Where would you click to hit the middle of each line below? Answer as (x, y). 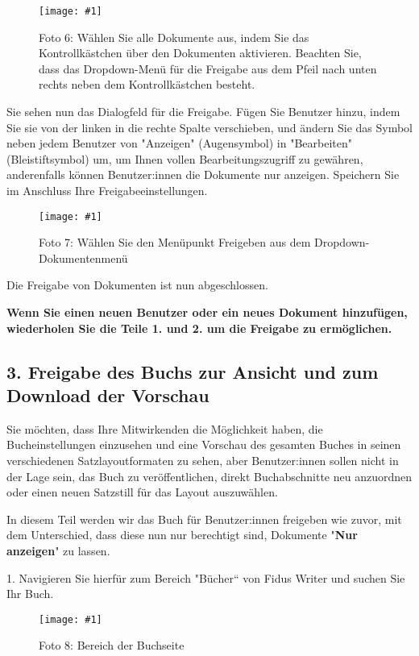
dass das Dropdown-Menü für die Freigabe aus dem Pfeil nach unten (208, 68)
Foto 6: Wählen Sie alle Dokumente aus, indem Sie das (174, 37)
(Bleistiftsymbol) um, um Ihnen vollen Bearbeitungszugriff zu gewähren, (185, 158)
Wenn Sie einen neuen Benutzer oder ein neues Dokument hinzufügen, (207, 312)
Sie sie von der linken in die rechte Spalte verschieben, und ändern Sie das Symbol (210, 127)
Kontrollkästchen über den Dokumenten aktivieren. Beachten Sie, (200, 53)
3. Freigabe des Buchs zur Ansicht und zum (193, 371)
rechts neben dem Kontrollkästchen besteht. (147, 84)
